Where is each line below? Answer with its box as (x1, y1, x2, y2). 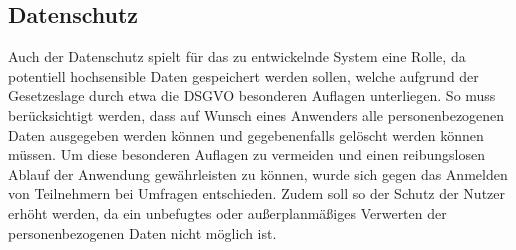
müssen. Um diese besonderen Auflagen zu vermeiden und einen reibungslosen (8, 144, 485, 165)
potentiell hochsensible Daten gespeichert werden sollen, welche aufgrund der (8, 65, 479, 86)
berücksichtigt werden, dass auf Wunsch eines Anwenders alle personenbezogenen (8, 104, 505, 125)
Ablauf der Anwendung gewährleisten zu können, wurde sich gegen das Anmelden (8, 163, 508, 184)
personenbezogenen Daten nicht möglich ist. (8, 222, 277, 243)
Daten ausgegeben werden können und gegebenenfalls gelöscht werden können (8, 124, 484, 145)
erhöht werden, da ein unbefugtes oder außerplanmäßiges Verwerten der (8, 202, 447, 223)
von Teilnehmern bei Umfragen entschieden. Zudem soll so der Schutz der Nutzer (8, 183, 506, 204)
